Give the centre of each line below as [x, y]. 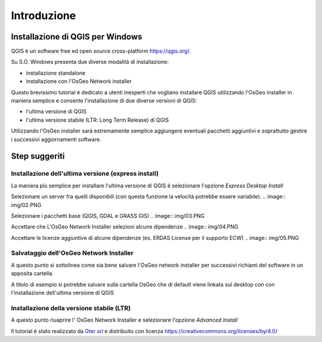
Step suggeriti [38, 156]
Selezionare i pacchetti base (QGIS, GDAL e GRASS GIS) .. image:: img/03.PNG [108, 215]
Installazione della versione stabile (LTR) [71, 308]
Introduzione [44, 16]
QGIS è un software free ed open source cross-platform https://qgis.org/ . [101, 51]
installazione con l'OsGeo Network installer [79, 81]
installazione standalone [56, 73]
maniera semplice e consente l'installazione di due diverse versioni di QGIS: [104, 101]
